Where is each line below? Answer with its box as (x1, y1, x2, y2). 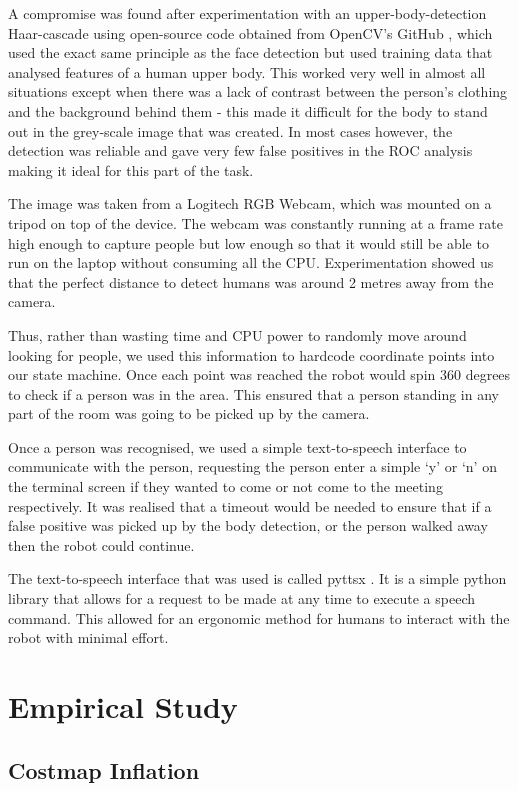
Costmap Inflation (8, 754, 200, 785)
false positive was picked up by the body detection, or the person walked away (8, 515, 488, 536)
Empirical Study (8, 686, 238, 726)
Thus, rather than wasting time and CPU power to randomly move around (8, 324, 467, 345)
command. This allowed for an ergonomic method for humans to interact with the (8, 607, 510, 628)
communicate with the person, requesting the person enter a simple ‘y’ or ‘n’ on (8, 456, 497, 477)
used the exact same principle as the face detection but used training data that (8, 42, 493, 63)
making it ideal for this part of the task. (8, 159, 254, 180)
